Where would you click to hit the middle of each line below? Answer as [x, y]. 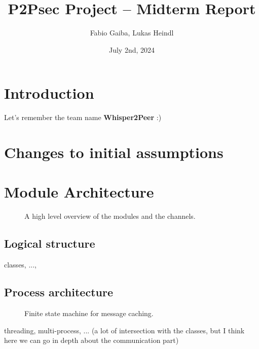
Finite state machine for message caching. [89, 313]
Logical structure [50, 243]
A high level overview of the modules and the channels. [110, 216]
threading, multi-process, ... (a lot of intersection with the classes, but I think [124, 330]
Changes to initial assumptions [114, 152]
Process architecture [59, 292]
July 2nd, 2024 [132, 49]
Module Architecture [79, 192]
